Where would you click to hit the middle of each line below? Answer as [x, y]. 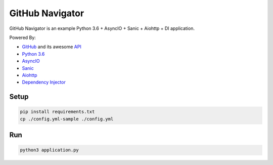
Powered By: [23, 37]
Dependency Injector [44, 82]
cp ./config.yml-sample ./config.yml [67, 119]
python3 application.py [50, 150]
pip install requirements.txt [57, 112]
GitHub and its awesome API [52, 47]
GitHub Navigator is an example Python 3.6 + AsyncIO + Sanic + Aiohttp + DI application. [102, 28]
